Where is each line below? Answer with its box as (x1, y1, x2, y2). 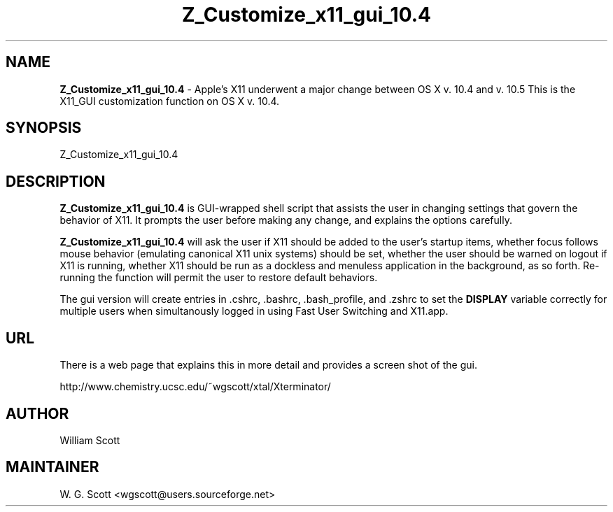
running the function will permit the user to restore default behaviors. (59, 271, 378, 284)
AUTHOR (6, 404, 69, 422)
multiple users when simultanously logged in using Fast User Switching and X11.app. (59, 305, 449, 318)
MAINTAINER (6, 458, 99, 476)
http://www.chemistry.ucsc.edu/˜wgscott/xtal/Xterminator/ (59, 381, 331, 393)
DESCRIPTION (6, 172, 106, 190)
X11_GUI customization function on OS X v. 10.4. (59, 94, 280, 107)
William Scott (59, 434, 120, 446)
